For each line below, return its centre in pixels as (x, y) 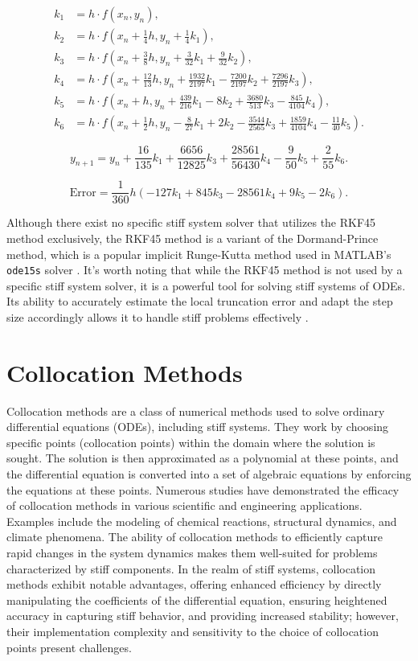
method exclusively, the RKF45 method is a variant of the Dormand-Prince (193, 238)
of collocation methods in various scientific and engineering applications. (184, 505)
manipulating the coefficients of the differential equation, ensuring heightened (197, 599)
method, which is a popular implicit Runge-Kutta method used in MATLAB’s (199, 254)
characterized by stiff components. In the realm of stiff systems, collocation (191, 568)
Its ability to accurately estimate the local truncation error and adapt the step (200, 301)
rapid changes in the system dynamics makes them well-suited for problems (192, 552)
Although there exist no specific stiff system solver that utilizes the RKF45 (191, 222)
